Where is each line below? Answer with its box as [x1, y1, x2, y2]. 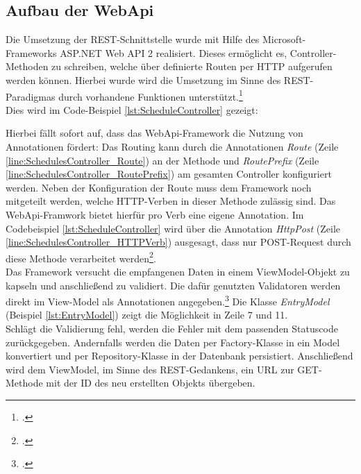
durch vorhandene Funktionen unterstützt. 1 [58, 87, 243, 103]
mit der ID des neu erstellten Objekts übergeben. [46, 375, 255, 390]
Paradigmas [6, 89, 56, 103]
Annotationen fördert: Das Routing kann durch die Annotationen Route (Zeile [6, 139, 339, 154]
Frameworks [6, 45, 57, 60]
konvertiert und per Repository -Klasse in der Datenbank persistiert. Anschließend [6, 348, 353, 363]
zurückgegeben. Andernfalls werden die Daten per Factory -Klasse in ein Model [6, 335, 340, 349]
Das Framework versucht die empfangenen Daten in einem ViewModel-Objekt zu [6, 264, 350, 279]
